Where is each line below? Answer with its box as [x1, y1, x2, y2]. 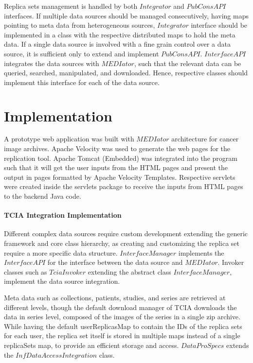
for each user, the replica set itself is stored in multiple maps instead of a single [4, 330, 240, 341]
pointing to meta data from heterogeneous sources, [4, 20, 155, 30]
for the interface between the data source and [47, 257, 183, 267]
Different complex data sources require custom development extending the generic [4, 228, 248, 239]
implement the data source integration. [4, 276, 120, 286]
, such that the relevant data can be [134, 58, 241, 68]
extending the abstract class [88, 266, 171, 277]
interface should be [191, 20, 248, 30]
